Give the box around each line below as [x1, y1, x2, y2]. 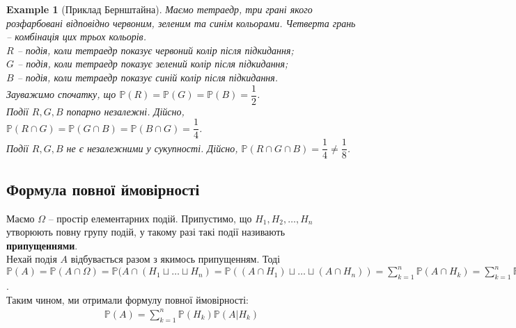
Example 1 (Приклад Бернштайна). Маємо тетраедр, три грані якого [6, 2, 313, 16]
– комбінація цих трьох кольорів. [6, 29, 146, 44]
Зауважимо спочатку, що [6, 87, 116, 101]
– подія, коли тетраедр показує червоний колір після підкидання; [17, 42, 294, 57]
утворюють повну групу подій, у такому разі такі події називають [6, 224, 286, 239]
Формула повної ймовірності [6, 178, 200, 199]
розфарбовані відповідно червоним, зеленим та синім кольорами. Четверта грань [6, 15, 356, 30]
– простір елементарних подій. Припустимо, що [48, 211, 252, 225]
